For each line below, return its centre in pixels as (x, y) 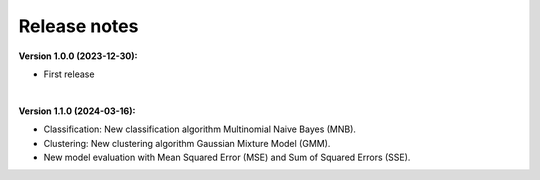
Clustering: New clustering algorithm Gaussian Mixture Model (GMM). (187, 143)
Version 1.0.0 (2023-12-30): (78, 56)
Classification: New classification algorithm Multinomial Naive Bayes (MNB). (200, 129)
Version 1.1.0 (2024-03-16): (77, 111)
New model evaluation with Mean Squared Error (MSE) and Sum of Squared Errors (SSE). (227, 157)
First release (69, 74)
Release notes (78, 26)
